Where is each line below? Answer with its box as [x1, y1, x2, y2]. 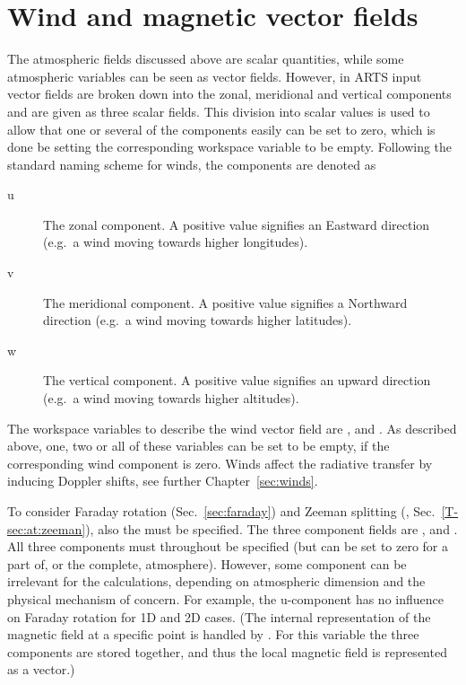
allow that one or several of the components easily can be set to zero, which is [7, 119, 436, 138]
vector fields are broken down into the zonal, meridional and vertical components [7, 84, 452, 103]
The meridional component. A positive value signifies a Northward [43, 293, 408, 312]
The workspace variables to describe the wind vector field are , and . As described [7, 418, 457, 437]
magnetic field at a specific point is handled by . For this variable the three [7, 625, 419, 644]
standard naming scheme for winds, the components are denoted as [7, 154, 376, 173]
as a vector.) [7, 660, 75, 679]
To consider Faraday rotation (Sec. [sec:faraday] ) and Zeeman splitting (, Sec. [7, 502, 436, 520]
